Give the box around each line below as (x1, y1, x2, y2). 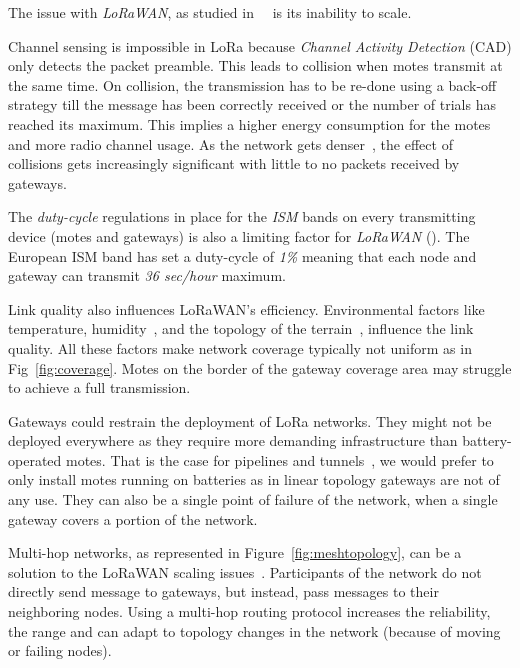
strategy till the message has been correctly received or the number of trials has (8, 94, 496, 115)
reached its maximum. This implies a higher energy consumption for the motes (8, 113, 491, 134)
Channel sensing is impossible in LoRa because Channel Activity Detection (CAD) (8, 35, 512, 56)
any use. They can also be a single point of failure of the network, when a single (8, 489, 498, 510)
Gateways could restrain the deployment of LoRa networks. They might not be (8, 410, 492, 431)
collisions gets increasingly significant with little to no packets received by (8, 153, 460, 174)
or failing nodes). (8, 640, 112, 661)
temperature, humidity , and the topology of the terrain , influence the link (8, 318, 474, 339)
